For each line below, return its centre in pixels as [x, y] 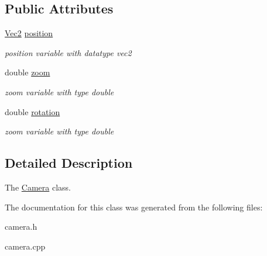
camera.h [21, 226]
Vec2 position [29, 33]
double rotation [32, 111]
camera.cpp [25, 246]
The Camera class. [38, 187]
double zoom [28, 72]
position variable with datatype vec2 [68, 52]
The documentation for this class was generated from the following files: [134, 207]
